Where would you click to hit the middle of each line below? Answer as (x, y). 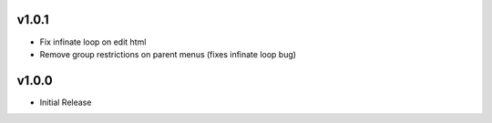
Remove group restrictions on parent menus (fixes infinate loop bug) (168, 54)
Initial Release (66, 102)
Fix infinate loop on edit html (93, 42)
